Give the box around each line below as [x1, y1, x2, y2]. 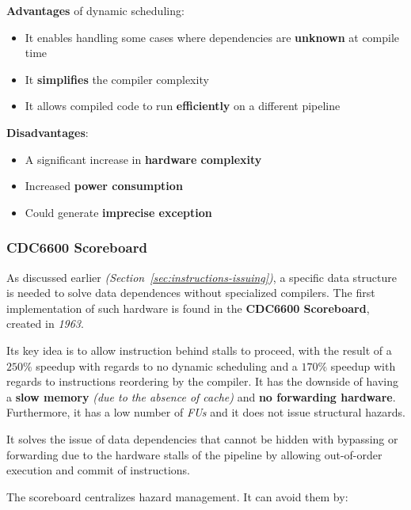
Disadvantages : [6, 124, 89, 140]
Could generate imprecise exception [25, 204, 212, 220]
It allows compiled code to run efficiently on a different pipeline [25, 97, 341, 114]
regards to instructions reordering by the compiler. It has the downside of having [6, 373, 398, 390]
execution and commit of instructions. [6, 462, 190, 478]
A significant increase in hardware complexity [25, 150, 262, 167]
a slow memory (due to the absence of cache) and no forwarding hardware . [6, 388, 396, 405]
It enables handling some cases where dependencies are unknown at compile [25, 29, 400, 45]
